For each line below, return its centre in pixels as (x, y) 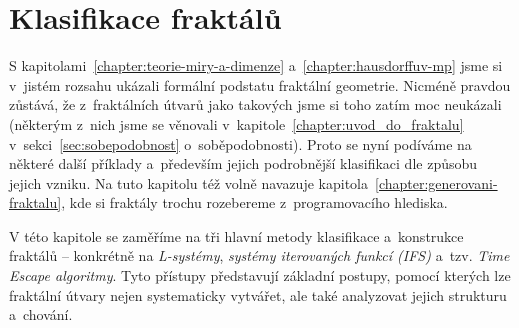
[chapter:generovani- (436, 182)
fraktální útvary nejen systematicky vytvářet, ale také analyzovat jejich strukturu (258, 294)
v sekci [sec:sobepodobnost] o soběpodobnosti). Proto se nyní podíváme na (240, 143)
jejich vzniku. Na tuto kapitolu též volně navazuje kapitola (188, 182)
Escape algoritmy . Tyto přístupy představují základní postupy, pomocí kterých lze (260, 275)
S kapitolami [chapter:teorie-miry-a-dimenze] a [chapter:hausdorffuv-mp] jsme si (256, 65)
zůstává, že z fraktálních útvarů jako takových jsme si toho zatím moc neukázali (255, 104)
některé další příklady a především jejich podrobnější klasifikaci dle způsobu (243, 163)
